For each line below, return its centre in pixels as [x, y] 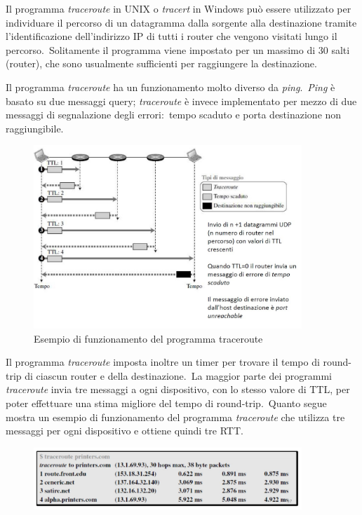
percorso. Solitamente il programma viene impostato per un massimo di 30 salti [178, 49]
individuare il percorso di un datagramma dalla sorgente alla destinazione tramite [181, 22]
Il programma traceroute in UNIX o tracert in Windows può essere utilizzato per [179, 8]
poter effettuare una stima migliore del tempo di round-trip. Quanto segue [166, 403]
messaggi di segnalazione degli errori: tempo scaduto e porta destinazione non [174, 115]
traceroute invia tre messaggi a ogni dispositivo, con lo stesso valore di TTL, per [178, 389]
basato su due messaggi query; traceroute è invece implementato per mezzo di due [181, 101]
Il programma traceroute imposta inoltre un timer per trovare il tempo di [163, 362]
